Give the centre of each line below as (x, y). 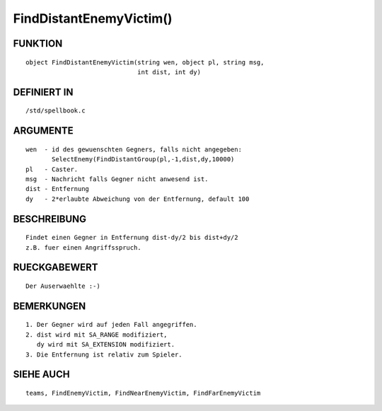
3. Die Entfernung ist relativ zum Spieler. (104, 354)
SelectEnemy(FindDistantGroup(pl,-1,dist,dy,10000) (143, 160)
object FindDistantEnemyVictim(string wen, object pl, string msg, (145, 62)
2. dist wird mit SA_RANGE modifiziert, (97, 335)
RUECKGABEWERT (56, 268)
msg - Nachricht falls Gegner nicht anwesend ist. (117, 179)
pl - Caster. (52, 169)
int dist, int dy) (169, 72)
